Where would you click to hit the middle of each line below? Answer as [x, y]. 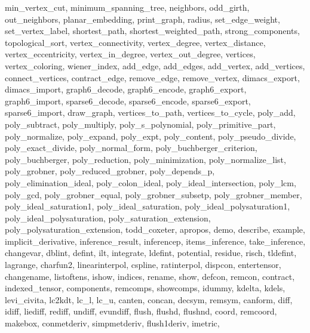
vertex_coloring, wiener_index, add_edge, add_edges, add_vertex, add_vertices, [155, 65]
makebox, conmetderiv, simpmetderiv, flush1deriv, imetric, [112, 323]
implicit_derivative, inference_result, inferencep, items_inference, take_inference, [155, 241]
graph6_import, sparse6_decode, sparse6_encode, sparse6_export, [128, 101]
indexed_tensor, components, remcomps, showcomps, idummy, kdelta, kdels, [145, 288]
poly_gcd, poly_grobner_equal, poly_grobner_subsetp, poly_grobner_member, [154, 194]
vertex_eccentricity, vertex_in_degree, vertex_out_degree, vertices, [130, 54]
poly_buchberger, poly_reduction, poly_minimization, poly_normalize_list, [145, 159]
